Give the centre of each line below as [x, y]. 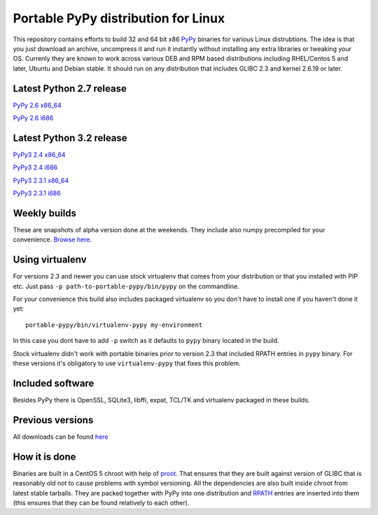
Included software [54, 383]
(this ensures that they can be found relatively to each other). [101, 502]
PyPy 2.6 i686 [33, 118]
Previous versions [53, 420]
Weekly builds [45, 213]
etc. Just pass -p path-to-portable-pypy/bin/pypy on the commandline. [126, 286]
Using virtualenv [50, 260]
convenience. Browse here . [52, 240]
